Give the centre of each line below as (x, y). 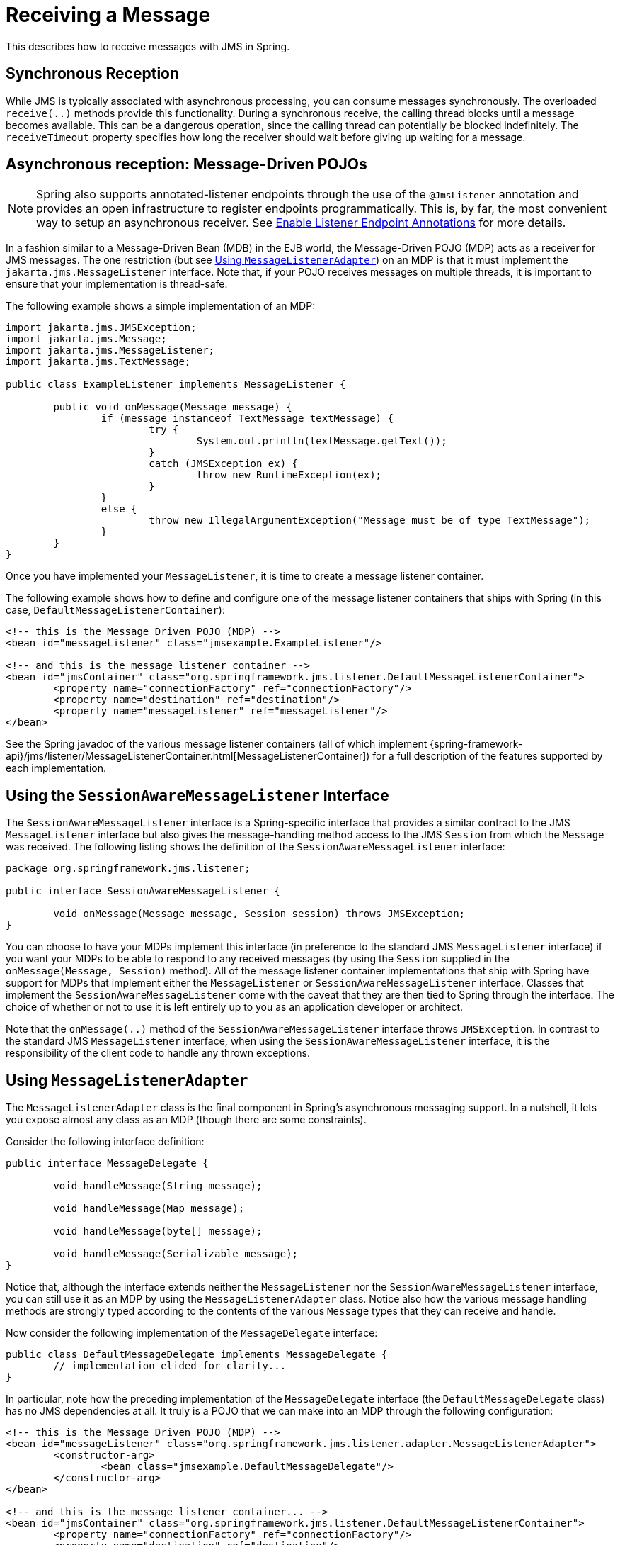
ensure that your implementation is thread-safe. (117, 284)
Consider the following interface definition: (105, 1142)
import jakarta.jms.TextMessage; (98, 362)
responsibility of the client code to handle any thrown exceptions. (158, 1053)
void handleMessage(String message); (158, 1186)
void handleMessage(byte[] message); (158, 1231)
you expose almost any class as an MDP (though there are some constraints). (186, 1120)
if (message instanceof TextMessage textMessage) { (247, 418)
